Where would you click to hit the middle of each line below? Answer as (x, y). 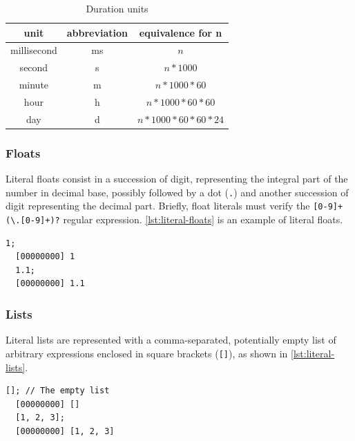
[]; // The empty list (58, 391)
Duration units (117, 8)
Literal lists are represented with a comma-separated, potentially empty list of (171, 340)
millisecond (34, 50)
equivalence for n (181, 32)
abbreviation (97, 32)
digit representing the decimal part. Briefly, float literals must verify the (158, 206)
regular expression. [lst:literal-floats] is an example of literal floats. (203, 219)
